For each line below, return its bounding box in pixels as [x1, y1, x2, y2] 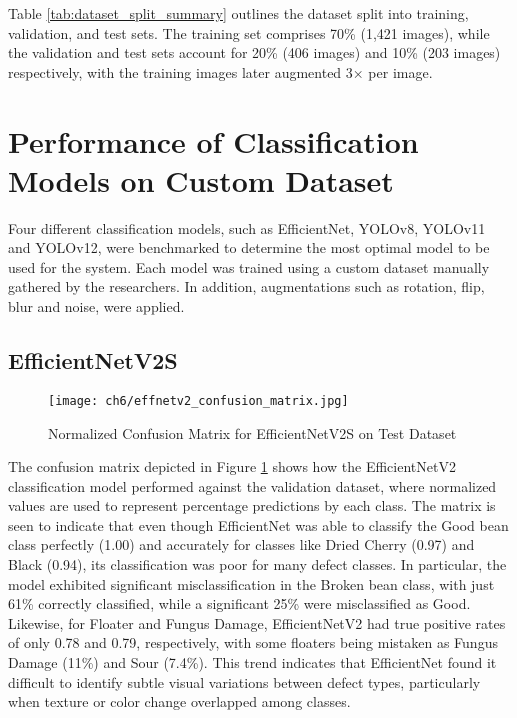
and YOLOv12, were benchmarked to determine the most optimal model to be [8, 237, 490, 258]
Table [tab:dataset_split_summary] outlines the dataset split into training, [8, 3, 469, 23]
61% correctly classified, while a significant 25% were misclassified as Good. [8, 593, 471, 614]
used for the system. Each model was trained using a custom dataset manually [8, 256, 490, 277]
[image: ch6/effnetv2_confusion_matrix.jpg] [48, 393, 349, 408]
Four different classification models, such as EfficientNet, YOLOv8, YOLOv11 [8, 217, 486, 238]
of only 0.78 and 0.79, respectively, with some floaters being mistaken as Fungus [8, 632, 498, 653]
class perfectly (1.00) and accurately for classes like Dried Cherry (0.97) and [8, 534, 475, 555]
